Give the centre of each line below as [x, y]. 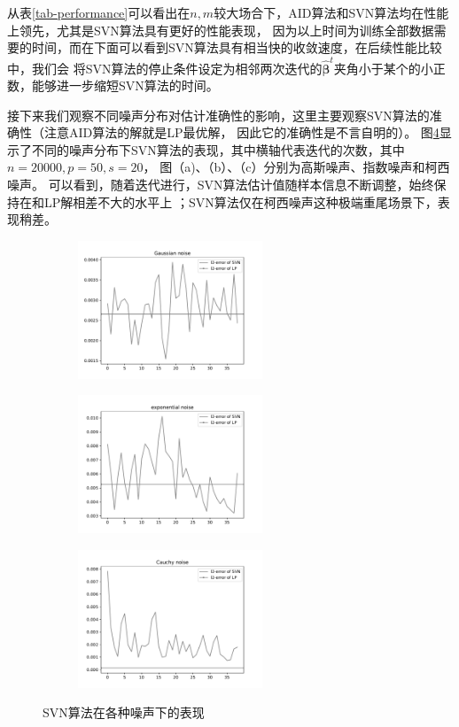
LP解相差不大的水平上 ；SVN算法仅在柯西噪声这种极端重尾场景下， [241, 201]
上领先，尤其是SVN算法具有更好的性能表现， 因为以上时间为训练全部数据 [221, 30]
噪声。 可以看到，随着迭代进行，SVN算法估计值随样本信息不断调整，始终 [221, 185]
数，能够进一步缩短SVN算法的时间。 [113, 85]
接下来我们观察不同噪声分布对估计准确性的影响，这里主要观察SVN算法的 [218, 115]
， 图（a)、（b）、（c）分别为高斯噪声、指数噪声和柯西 [296, 167]
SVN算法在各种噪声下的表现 [124, 712]
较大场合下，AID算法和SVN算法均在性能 [331, 12]
